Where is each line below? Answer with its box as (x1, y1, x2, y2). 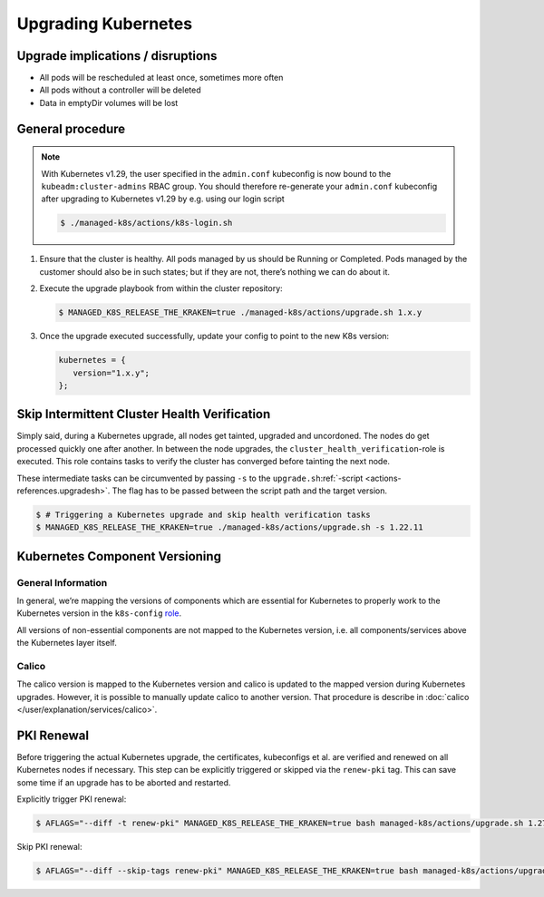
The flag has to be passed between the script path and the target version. (112, 485, 387, 496)
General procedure (16, 121, 126, 136)
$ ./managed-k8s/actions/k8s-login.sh (60, 218, 233, 229)
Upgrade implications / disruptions (16, 48, 218, 63)
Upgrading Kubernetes (16, 14, 193, 34)
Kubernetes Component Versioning (16, 549, 222, 564)
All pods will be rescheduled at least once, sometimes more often (39, 73, 284, 83)
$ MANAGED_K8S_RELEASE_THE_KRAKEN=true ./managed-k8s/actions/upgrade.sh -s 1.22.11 (35, 522, 423, 532)
